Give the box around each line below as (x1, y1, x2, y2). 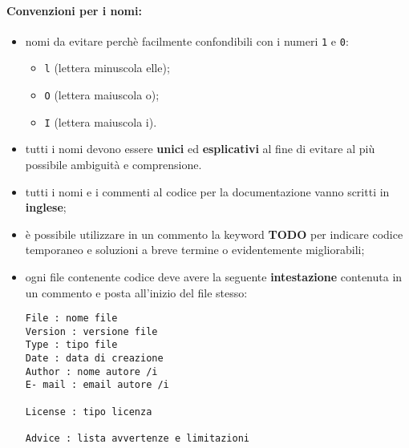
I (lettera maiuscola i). (44, 113, 157, 130)
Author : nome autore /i (25, 365, 158, 377)
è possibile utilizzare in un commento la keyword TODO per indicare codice (25, 225, 403, 242)
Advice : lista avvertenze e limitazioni (25, 433, 249, 445)
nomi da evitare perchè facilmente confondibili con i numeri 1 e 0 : (25, 32, 349, 49)
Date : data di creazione (25, 353, 164, 365)
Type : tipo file (25, 339, 118, 351)
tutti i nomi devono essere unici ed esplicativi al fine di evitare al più (25, 140, 375, 157)
